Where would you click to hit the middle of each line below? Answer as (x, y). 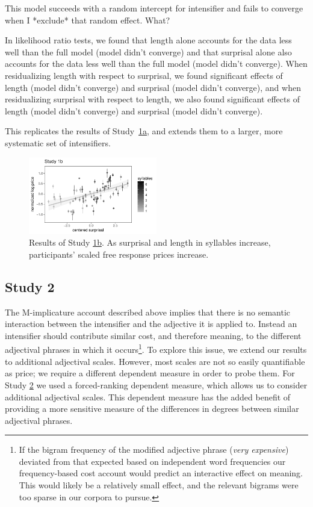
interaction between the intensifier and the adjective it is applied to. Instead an (151, 324)
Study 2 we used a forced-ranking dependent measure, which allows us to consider (156, 384)
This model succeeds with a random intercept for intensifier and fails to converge (154, 8)
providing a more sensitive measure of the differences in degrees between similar (152, 409)
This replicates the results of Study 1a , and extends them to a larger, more (144, 131)
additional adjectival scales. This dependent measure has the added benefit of (148, 397)
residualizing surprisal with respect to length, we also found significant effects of (152, 99)
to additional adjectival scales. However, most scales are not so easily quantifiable (155, 361)
